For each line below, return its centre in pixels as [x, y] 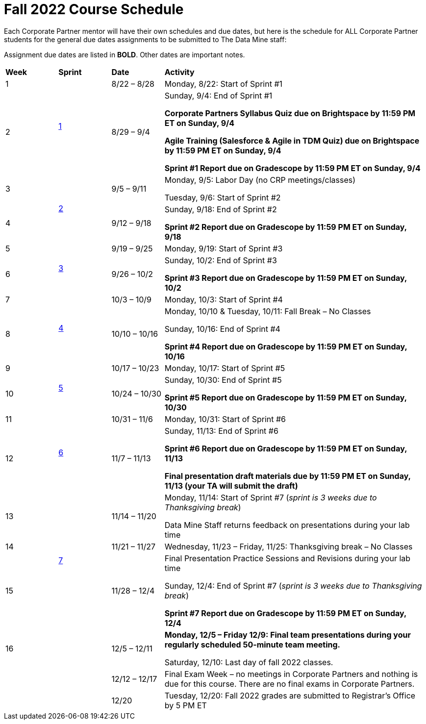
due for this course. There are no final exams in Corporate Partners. [289, 684]
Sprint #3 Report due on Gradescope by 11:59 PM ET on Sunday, [286, 278]
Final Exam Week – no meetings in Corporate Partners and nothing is [291, 674]
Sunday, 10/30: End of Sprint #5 [223, 380]
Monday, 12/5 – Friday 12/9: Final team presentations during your [288, 635]
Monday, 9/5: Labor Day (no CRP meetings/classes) [260, 180]
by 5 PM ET [186, 705]
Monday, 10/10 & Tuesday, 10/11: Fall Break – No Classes [268, 311]
